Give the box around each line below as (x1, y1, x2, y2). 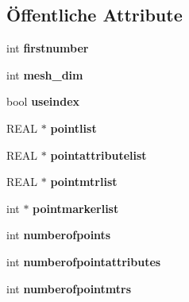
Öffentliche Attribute (6, 2, 183, 27)
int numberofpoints (6, 226, 111, 243)
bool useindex (6, 93, 80, 110)
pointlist (50, 119, 97, 136)
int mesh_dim (6, 66, 83, 83)
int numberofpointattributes (6, 253, 161, 269)
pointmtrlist (50, 173, 118, 190)
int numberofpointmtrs (6, 280, 132, 296)
